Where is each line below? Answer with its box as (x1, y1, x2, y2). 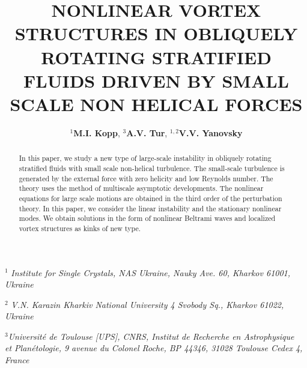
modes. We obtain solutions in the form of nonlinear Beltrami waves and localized (19, 213, 276, 223)
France (5, 354, 29, 366)
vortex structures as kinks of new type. (19, 223, 141, 233)
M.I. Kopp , (73, 126, 120, 139)
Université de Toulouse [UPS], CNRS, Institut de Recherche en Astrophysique (8, 330, 294, 342)
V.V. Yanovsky (178, 126, 243, 139)
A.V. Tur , (126, 126, 168, 139)
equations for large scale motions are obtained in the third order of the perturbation (19, 193, 282, 203)
